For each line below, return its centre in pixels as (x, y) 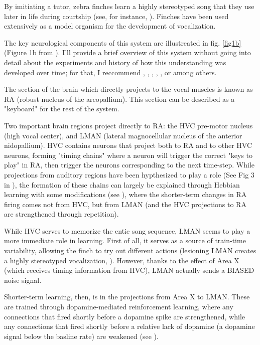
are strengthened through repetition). (61, 214)
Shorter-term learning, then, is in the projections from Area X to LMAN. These (127, 297)
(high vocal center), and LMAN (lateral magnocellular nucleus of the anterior (123, 135)
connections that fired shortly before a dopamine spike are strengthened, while (125, 316)
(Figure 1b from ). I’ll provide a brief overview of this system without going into (127, 52)
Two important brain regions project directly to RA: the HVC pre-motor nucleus (128, 125)
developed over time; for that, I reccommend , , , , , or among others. (110, 72)
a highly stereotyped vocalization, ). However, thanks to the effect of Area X (122, 260)
